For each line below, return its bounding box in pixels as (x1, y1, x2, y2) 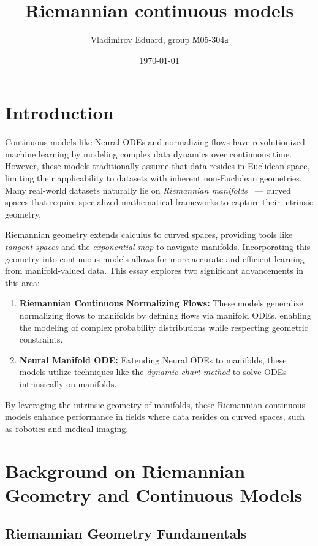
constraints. (19, 333, 63, 346)
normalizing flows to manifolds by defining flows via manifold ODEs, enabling (19, 308, 311, 321)
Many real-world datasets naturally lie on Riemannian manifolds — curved (5, 183, 291, 196)
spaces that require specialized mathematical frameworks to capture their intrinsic (5, 195, 314, 208)
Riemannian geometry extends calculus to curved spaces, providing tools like (5, 228, 293, 241)
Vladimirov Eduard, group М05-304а (90, 33, 229, 46)
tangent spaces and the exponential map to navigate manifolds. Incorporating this (5, 240, 311, 252)
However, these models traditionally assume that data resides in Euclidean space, (5, 159, 310, 172)
